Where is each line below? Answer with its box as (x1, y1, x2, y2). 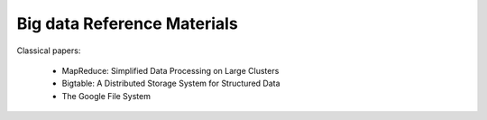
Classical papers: (16, 45, 81, 56)
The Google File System (61, 90, 151, 101)
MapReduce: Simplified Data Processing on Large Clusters (61, 65, 280, 76)
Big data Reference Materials (16, 14, 238, 33)
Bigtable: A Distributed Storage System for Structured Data (61, 78, 280, 89)
